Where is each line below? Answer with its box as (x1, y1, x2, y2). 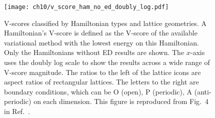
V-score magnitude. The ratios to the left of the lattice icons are (4, 66, 201, 77)
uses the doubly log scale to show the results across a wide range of (4, 57, 210, 67)
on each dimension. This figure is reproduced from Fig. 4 (33, 96, 208, 106)
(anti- (194, 86, 211, 96)
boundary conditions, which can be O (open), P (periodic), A (4, 86, 192, 96)
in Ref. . (4, 106, 30, 116)
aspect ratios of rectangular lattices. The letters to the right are (4, 76, 199, 87)
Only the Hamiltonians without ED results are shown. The (4, 47, 184, 57)
